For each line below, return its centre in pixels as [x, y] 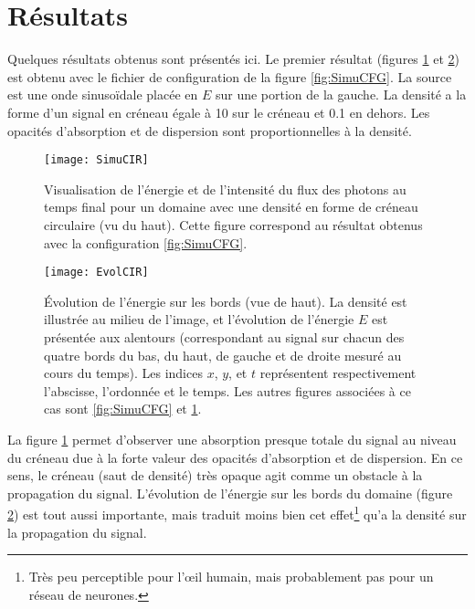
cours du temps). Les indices [123, 373]
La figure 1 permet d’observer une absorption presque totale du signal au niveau [232, 439]
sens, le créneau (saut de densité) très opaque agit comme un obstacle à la [215, 475]
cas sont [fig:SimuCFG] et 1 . [123, 409]
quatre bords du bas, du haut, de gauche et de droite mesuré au [223, 355]
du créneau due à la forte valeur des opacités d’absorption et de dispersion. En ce [235, 457]
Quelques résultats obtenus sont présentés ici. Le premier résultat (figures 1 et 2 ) [233, 59]
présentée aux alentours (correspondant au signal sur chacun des [224, 336]
